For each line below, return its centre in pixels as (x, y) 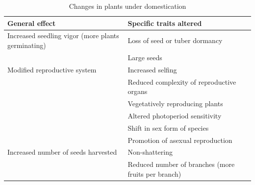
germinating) (27, 45)
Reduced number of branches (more (181, 164)
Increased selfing (152, 69)
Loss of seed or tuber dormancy (175, 40)
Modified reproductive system (52, 69)
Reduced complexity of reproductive (182, 81)
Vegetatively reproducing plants (175, 103)
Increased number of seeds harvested (62, 152)
